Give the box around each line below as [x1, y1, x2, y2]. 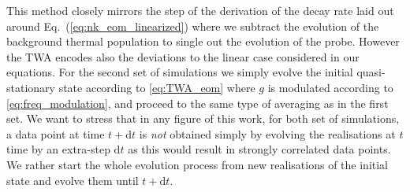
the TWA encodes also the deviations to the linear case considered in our [6, 48, 360, 65]
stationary [6, 79, 55, 95]
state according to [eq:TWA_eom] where [58, 79, 255, 95]
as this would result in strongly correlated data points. [128, 141, 391, 157]
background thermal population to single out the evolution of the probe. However [6, 33, 400, 50]
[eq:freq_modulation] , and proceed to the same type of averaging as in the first [6, 94, 389, 111]
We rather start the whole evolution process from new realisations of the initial [6, 156, 389, 172]
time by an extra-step [6, 141, 110, 157]
